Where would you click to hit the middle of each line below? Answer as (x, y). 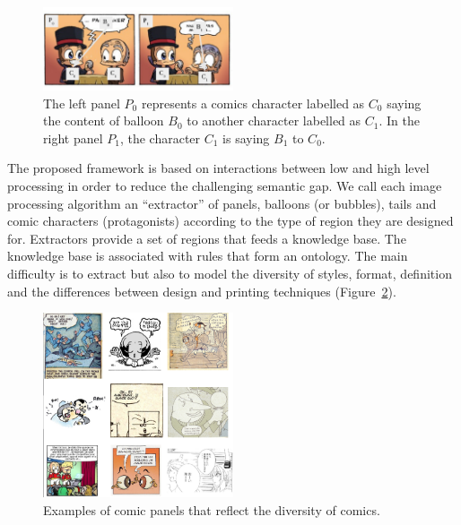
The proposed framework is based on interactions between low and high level (218, 168)
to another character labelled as (274, 120)
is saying (246, 138)
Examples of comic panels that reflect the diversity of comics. (212, 509)
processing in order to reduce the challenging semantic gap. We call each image (225, 185)
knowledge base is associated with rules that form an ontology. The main (208, 256)
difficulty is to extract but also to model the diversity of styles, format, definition (230, 273)
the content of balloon (104, 120)
